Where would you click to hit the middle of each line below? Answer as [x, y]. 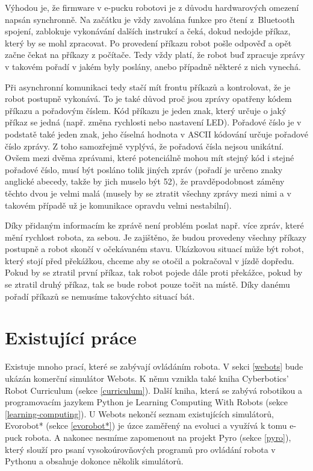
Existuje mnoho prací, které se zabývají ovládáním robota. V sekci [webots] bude [154, 366]
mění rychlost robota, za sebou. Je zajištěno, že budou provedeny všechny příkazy [156, 237]
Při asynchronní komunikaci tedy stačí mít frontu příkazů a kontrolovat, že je [148, 87]
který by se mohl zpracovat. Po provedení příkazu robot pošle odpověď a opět [148, 43]
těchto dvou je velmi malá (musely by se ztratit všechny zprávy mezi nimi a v [148, 193]
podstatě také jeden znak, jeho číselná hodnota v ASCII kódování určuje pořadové [156, 134]
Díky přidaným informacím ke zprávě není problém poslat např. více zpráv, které [154, 225]
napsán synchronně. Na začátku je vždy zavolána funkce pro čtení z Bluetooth [150, 19]
